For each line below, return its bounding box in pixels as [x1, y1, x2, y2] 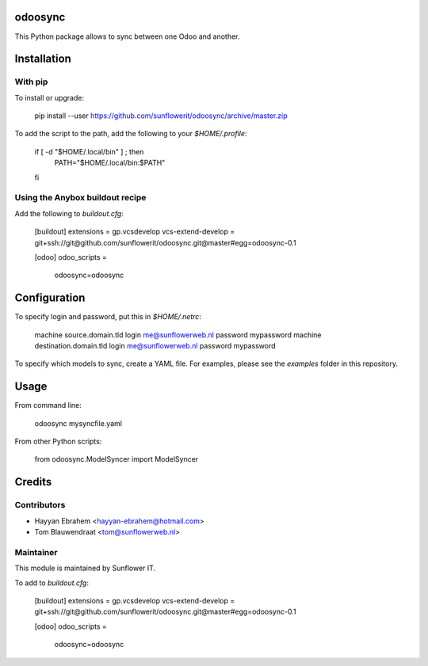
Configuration [14, 291, 86, 305]
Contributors [14, 500, 66, 511]
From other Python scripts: [14, 436, 102, 447]
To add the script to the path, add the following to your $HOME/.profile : [14, 129, 247, 139]
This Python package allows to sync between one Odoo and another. [14, 32, 240, 41]
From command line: [14, 401, 82, 410]
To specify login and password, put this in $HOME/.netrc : [14, 312, 202, 322]
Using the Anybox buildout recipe [14, 192, 147, 204]
